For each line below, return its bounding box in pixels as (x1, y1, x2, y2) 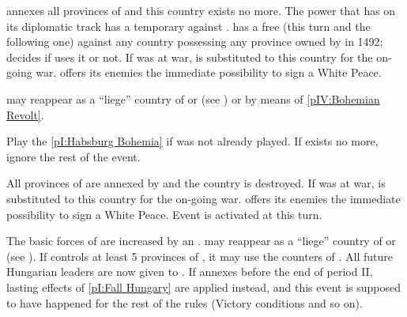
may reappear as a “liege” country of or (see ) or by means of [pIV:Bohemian (6, 90, 380, 107)
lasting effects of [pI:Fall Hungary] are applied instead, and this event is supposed (6, 278, 401, 295)
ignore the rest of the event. (6, 148, 141, 164)
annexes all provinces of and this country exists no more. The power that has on (6, 2, 396, 18)
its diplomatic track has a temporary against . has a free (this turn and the (6, 17, 371, 34)
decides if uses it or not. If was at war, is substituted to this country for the (6, 48, 373, 65)
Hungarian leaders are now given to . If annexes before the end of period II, (6, 263, 373, 280)
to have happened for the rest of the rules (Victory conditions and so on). (6, 294, 363, 311)
